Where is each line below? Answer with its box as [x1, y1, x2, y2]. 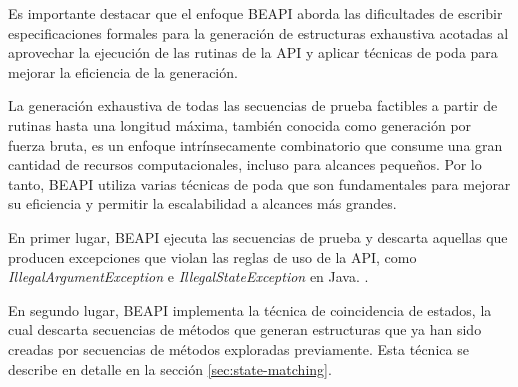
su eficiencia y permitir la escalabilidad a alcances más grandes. [8, 193, 397, 214]
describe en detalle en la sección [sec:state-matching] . [8, 358, 332, 379]
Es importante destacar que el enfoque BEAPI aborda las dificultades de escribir [8, 3, 503, 23]
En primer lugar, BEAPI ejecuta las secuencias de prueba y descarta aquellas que [8, 226, 508, 247]
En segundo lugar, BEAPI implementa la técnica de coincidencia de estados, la [8, 299, 492, 320]
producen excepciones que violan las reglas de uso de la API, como [8, 246, 417, 267]
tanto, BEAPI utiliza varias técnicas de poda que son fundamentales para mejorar [8, 173, 511, 194]
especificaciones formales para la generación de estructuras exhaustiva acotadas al [8, 22, 509, 43]
